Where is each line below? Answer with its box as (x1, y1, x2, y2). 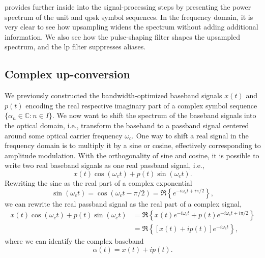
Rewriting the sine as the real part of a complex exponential (5, 177, 192, 188)
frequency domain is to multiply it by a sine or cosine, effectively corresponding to (5, 140, 261, 151)
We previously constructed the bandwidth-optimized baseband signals (5, 90, 222, 101)
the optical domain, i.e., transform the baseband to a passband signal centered (5, 120, 249, 130)
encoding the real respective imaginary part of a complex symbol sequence (25, 100, 257, 110)
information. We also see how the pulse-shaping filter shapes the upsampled (5, 31, 241, 42)
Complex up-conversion (5, 66, 130, 82)
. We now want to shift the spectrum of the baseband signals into (52, 110, 256, 121)
